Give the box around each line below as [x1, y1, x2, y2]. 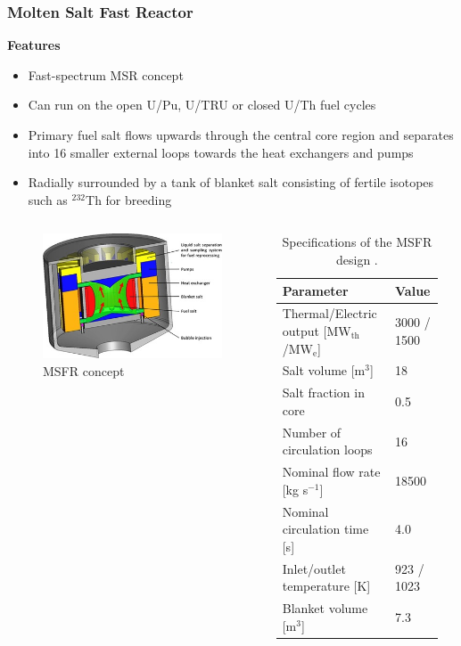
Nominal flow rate [282, 462, 381, 481]
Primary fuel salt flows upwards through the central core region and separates [28, 126, 454, 143]
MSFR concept [43, 361, 125, 380]
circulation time [282, 519, 369, 538]
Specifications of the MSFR [282, 233, 432, 251]
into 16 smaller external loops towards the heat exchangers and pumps [28, 143, 414, 161]
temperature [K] [282, 576, 371, 595]
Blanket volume [282, 599, 368, 617]
